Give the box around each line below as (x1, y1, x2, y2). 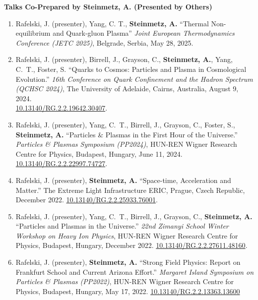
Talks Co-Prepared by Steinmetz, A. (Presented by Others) (4, 1, 212, 11)
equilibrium (15, 28, 51, 38)
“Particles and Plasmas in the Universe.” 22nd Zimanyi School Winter (15, 221, 229, 231)
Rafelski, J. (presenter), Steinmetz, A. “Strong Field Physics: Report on (15, 257, 241, 267)
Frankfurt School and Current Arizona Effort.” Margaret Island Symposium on (15, 266, 254, 277)
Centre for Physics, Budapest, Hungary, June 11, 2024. (15, 148, 183, 159)
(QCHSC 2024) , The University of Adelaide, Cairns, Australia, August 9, (15, 83, 239, 94)
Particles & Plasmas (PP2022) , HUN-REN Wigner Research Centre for (15, 276, 234, 287)
